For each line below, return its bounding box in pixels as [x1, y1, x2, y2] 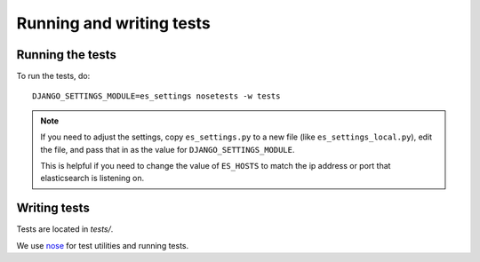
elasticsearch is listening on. [40, 173, 145, 184]
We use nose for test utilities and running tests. [16, 240, 189, 250]
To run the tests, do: [16, 71, 91, 82]
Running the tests [16, 47, 117, 62]
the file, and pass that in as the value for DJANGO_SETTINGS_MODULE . [40, 144, 295, 155]
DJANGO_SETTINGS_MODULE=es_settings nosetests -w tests [32, 91, 281, 101]
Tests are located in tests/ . [16, 224, 114, 234]
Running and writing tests [16, 13, 211, 33]
